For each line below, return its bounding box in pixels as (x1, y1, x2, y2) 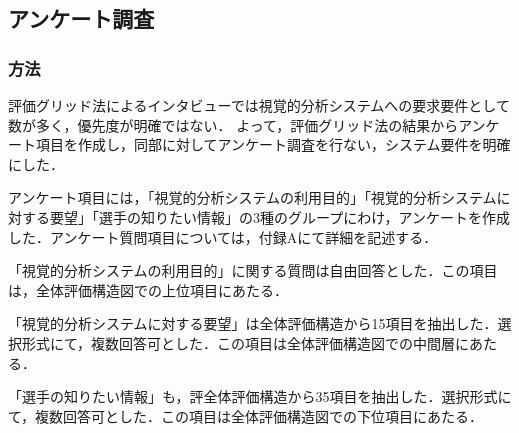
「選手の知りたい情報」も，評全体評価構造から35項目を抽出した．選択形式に (8, 386, 512, 407)
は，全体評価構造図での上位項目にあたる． (8, 279, 288, 300)
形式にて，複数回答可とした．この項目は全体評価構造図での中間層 (21, 332, 456, 353)
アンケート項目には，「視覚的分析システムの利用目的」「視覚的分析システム (8, 187, 497, 208)
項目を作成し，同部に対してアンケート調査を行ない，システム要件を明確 (35, 134, 511, 155)
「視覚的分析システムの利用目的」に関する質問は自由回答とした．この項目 (8, 260, 498, 281)
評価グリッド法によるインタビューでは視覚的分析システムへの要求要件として (8, 95, 510, 115)
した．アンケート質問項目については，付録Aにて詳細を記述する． (8, 226, 438, 247)
